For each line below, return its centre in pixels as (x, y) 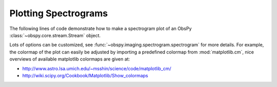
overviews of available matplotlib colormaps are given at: (70, 59)
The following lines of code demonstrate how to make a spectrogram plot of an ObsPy (101, 28)
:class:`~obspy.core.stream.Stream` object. (55, 35)
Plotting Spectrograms (58, 13)
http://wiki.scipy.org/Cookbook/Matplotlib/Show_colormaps (85, 75)
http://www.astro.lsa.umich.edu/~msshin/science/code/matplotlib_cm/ (97, 68)
